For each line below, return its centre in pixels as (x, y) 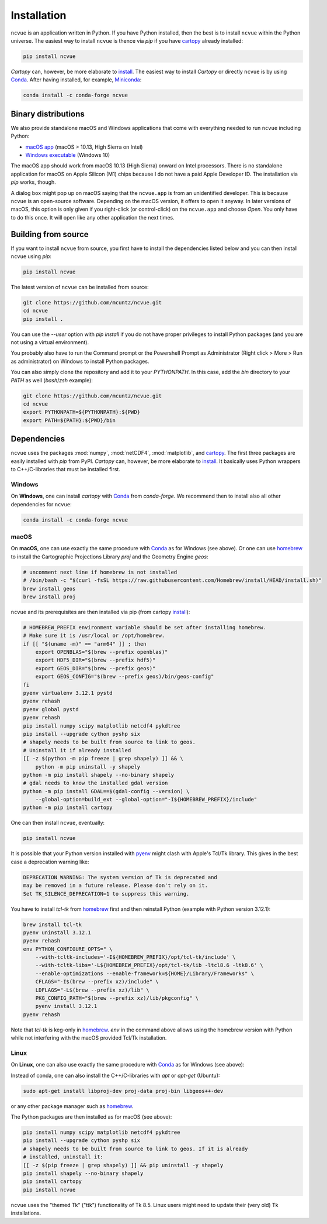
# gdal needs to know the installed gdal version (95, 783)
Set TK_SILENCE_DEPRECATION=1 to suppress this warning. (106, 894)
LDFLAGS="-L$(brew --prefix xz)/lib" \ (93, 990)
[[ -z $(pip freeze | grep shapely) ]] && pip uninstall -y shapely (123, 1165)
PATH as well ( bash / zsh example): (52, 380)
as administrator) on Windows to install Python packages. (80, 361)
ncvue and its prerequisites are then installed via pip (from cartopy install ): (100, 612)
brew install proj (49, 596)
